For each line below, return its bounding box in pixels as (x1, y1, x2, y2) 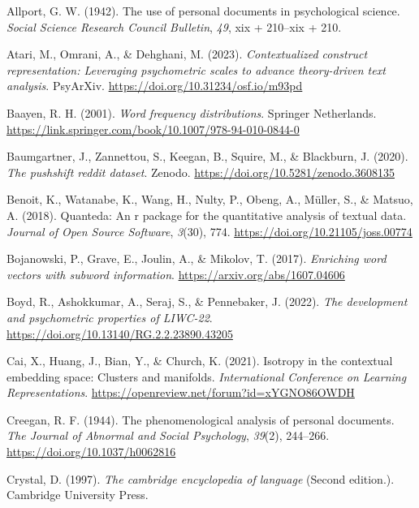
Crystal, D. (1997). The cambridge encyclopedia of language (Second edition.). (6, 470, 395, 487)
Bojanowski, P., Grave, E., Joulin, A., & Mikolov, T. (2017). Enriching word (6, 250, 387, 267)
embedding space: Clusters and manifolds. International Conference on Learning (6, 368, 407, 385)
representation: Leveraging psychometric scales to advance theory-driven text (6, 61, 386, 78)
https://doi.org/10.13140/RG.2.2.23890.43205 (6, 325, 233, 342)
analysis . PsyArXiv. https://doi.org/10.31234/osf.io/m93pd (6, 77, 303, 94)
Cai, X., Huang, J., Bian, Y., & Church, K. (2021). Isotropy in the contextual (6, 352, 393, 369)
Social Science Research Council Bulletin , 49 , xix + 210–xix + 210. (6, 18, 342, 35)
